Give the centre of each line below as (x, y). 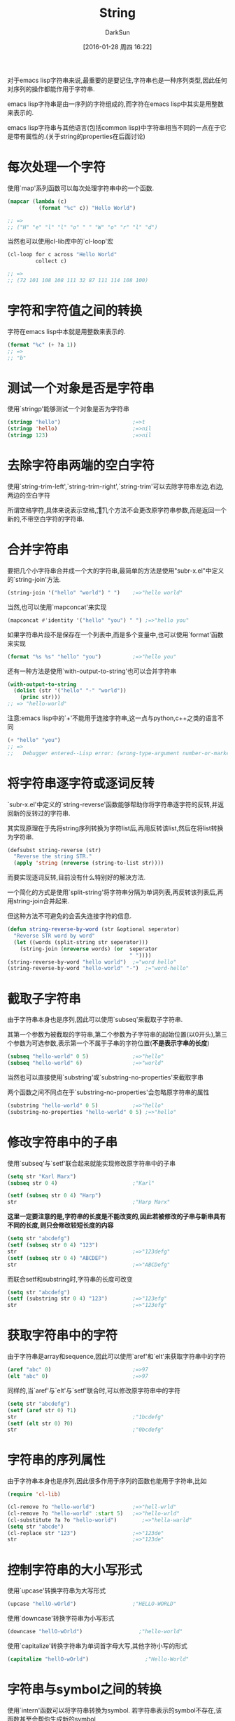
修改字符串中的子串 (63, 1142)
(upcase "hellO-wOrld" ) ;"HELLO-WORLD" (92, 1604)
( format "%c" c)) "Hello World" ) (87, 208)
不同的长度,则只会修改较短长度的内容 (60, 1225)
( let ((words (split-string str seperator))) (81, 942)
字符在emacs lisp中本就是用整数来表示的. (66, 331)
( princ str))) (40, 697)
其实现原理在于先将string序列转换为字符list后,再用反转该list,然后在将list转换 (115, 828)
